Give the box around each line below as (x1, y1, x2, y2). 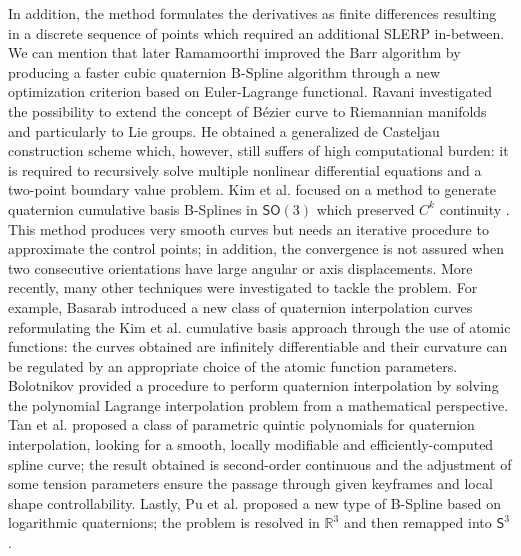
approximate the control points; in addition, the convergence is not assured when (8, 238, 504, 259)
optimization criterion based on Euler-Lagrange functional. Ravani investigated (8, 81, 492, 102)
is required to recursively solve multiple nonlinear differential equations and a (8, 159, 482, 180)
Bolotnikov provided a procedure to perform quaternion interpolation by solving (8, 375, 499, 396)
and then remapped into (343, 512, 492, 533)
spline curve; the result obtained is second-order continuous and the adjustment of (8, 453, 512, 474)
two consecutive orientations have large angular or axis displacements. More (8, 257, 473, 278)
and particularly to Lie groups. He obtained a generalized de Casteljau (8, 120, 440, 141)
